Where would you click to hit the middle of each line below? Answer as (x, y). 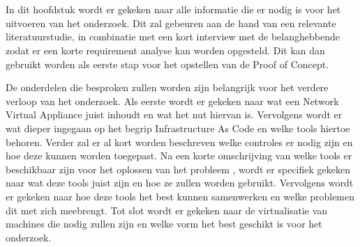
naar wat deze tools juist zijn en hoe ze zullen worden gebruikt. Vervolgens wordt (180, 183)
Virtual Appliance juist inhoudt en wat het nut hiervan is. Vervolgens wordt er (174, 114)
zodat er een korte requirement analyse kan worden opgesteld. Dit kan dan (165, 50)
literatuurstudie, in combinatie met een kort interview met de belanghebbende (173, 37)
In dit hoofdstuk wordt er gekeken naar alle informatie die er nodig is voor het (173, 9)
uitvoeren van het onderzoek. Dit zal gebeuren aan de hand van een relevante (171, 23)
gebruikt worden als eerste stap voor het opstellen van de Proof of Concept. (167, 64)
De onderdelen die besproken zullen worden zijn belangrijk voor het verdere (167, 87)
